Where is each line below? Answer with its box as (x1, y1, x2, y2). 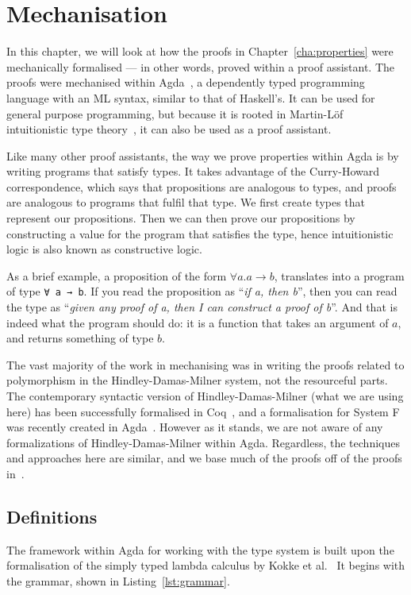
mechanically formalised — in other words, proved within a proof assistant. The (6, 58, 395, 75)
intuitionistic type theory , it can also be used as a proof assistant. (6, 121, 332, 137)
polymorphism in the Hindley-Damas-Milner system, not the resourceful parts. (6, 372, 388, 388)
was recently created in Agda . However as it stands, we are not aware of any (6, 419, 383, 435)
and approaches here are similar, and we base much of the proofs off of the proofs (6, 450, 402, 466)
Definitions (6, 504, 98, 529)
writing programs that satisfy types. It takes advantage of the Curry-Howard (6, 163, 380, 180)
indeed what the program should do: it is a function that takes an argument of (6, 314, 389, 330)
